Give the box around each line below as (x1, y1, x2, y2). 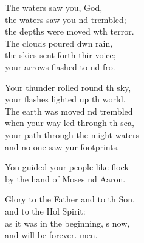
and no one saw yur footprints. (5, 140, 120, 153)
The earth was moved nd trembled (5, 104, 133, 117)
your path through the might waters (5, 128, 140, 141)
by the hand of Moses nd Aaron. (5, 172, 126, 185)
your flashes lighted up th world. (5, 93, 126, 105)
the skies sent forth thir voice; (5, 48, 116, 61)
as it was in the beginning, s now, (5, 216, 130, 229)
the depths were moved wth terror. (5, 25, 134, 38)
